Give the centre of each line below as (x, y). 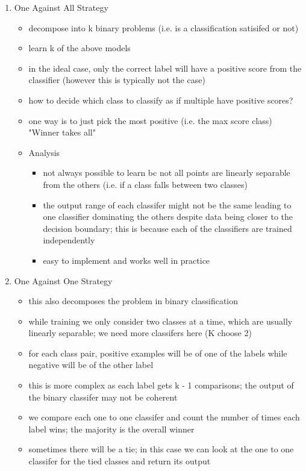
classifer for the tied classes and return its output (120, 461)
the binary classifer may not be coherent (103, 397)
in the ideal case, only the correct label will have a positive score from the (165, 68)
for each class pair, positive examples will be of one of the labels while (158, 353)
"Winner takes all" (62, 132)
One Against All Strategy (61, 7)
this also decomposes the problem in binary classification (133, 301)
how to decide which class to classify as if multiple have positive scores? (161, 100)
